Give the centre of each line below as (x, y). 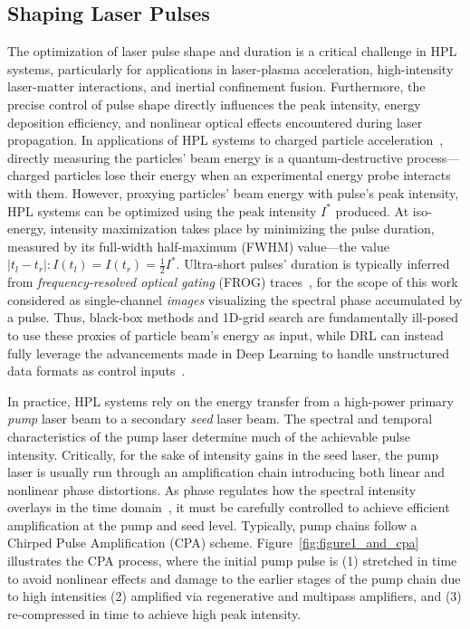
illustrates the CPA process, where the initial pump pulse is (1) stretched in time (232, 561)
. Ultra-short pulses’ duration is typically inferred (313, 264)
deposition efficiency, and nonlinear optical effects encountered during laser (215, 122)
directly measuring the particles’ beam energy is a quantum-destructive (205, 157)
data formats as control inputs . (96, 371)
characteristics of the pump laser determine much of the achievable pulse (209, 436)
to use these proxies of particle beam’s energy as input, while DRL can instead (225, 334)
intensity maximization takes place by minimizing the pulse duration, (242, 229)
